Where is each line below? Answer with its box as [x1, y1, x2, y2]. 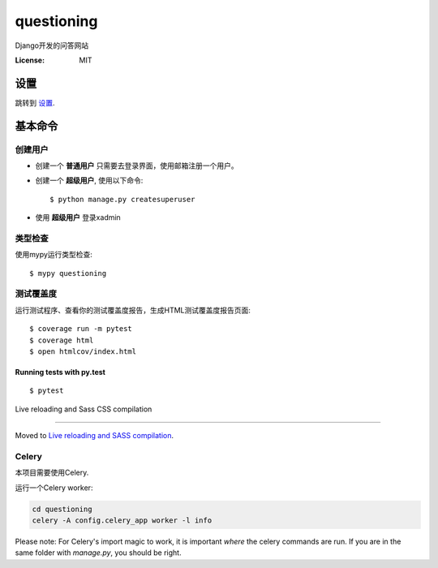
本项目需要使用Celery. [15, 467, 89, 478]
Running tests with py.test [15, 368, 105, 377]
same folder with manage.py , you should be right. [15, 548, 182, 557]
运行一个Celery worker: [15, 483, 93, 493]
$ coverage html [29, 335, 94, 345]
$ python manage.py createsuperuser [49, 195, 195, 204]
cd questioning [32, 504, 92, 514]
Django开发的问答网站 [15, 41, 89, 50]
